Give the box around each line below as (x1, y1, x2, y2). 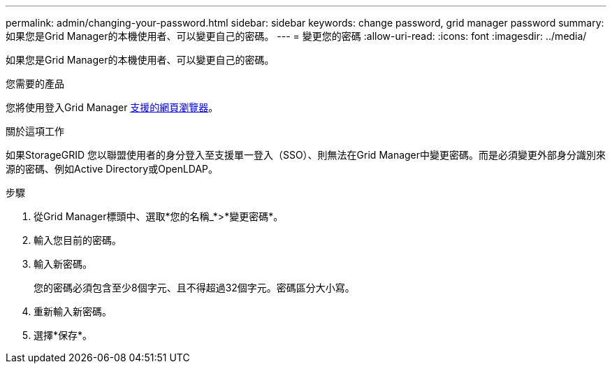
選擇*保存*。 (34, 329, 93, 341)
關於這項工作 (6, 125, 64, 137)
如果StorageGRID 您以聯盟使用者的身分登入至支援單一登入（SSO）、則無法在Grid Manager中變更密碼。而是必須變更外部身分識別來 (6, 149, 606, 161)
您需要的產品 (6, 78, 64, 89)
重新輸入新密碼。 (34, 305, 112, 317)
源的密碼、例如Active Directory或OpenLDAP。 (6, 163, 219, 175)
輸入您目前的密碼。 (34, 234, 122, 246)
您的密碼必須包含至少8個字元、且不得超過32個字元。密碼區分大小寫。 (34, 282, 355, 294)
